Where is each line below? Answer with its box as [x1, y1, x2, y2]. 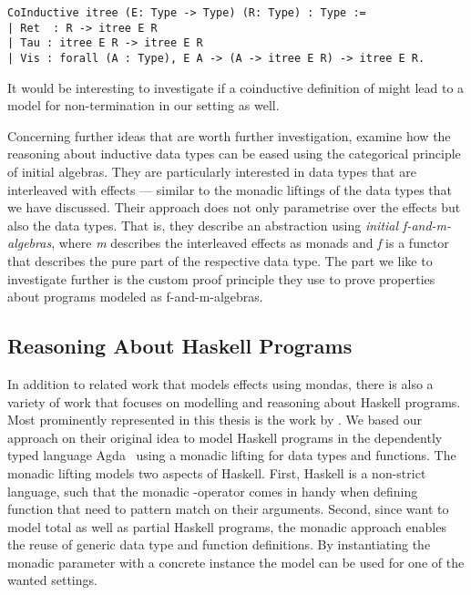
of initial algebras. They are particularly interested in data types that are [7, 162, 416, 180]
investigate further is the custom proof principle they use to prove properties [7, 269, 435, 288]
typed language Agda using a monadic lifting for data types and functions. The [7, 446, 456, 465]
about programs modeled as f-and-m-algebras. [7, 287, 263, 306]
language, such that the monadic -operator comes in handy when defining [7, 481, 418, 500]
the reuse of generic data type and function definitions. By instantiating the [7, 535, 431, 554]
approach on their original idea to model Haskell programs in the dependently [7, 427, 443, 446]
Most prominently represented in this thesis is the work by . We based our [7, 410, 422, 429]
